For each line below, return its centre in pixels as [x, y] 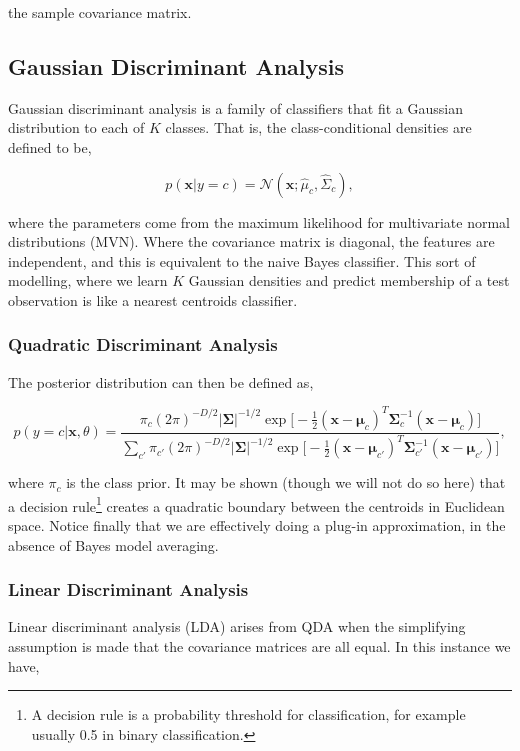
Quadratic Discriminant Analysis [143, 344]
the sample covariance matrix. [100, 12]
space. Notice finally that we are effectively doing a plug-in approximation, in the [257, 525]
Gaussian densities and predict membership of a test [349, 280]
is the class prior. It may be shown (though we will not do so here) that [286, 482]
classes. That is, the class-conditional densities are [318, 127]
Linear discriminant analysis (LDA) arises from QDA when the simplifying [237, 626]
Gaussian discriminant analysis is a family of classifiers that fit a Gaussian [235, 107]
